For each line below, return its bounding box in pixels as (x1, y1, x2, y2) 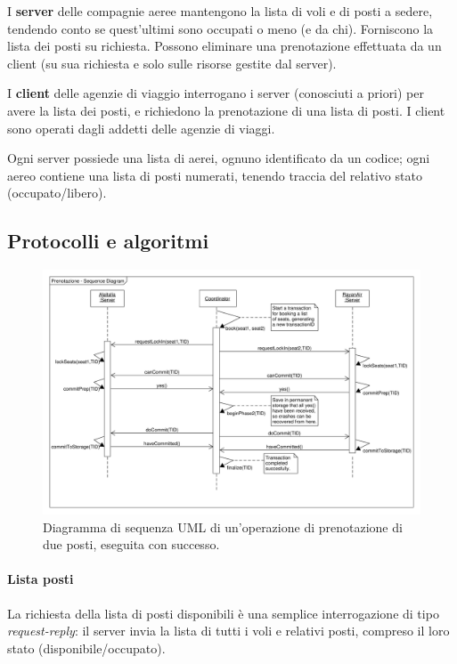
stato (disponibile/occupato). (7, 638, 166, 657)
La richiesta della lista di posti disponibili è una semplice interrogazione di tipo (7, 603, 439, 622)
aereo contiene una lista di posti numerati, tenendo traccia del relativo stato (7, 166, 422, 184)
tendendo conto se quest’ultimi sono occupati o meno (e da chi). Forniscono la (7, 19, 434, 37)
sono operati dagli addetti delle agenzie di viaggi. (7, 118, 275, 137)
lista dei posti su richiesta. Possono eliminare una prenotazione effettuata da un (7, 36, 442, 55)
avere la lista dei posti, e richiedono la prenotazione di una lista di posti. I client (7, 101, 445, 119)
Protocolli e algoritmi (7, 227, 209, 255)
